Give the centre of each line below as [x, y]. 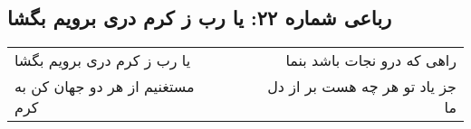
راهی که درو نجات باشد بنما [371, 60]
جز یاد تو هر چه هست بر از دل [362, 87]
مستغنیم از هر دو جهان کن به [105, 87]
